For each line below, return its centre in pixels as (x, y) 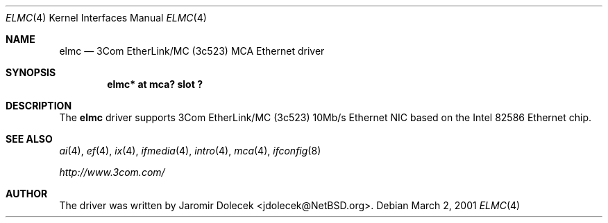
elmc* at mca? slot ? (155, 84)
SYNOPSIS (31, 72)
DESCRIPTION (39, 106)
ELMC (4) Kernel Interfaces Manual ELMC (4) (106, 18)
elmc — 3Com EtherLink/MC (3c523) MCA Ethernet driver (192, 51)
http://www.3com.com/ (112, 172)
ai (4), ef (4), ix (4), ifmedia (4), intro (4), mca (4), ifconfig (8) (190, 151)
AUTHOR (27, 194)
